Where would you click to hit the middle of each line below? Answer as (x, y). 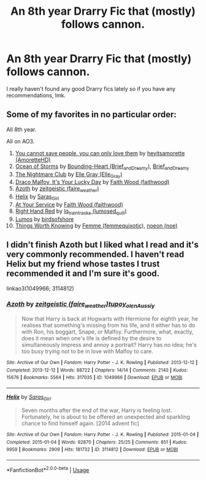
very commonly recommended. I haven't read (95, 255)
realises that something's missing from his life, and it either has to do (108, 326)
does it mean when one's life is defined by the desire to (91, 338)
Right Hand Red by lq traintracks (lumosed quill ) (71, 211)
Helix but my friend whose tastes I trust (83, 264)
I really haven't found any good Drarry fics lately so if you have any (91, 89)
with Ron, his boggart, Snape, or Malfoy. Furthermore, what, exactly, (108, 332)
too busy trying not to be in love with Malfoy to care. (87, 351)
